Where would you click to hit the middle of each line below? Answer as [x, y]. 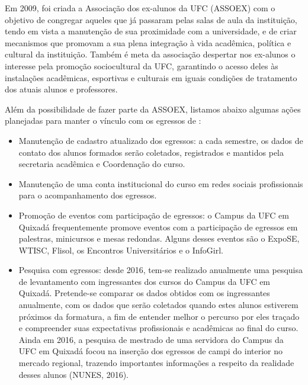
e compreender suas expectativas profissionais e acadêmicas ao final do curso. [158, 328]
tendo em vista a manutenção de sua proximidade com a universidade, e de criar [151, 31]
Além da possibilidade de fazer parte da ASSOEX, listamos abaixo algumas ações [153, 109]
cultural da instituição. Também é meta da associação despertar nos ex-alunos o [150, 54]
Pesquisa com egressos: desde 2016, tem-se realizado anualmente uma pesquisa [161, 270]
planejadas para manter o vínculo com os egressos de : [103, 121]
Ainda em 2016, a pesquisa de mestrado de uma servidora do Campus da [151, 339]
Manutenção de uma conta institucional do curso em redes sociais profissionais [161, 183]
